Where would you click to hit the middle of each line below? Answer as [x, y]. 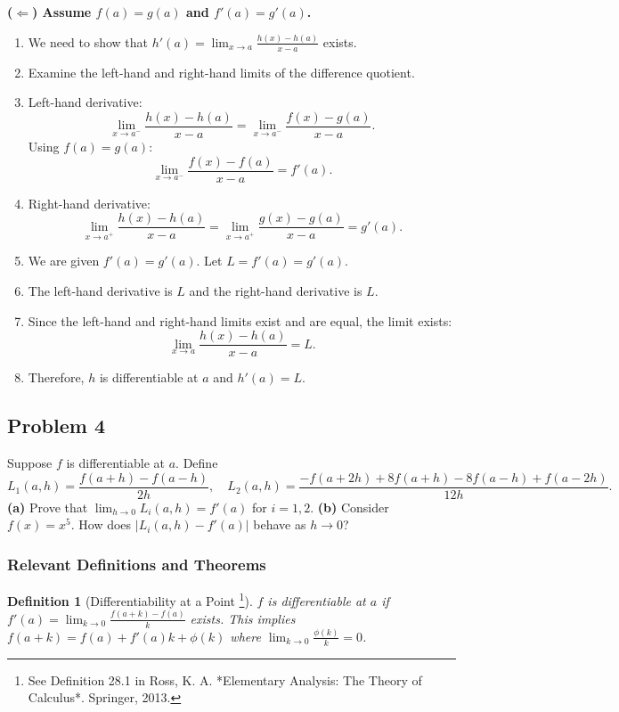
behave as [280, 524]
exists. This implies [243, 618]
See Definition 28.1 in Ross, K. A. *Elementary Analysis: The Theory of [225, 679]
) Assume [62, 12]
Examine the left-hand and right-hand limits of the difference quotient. [221, 72]
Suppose [30, 463]
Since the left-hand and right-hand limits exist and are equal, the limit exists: [240, 320]
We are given [64, 261]
